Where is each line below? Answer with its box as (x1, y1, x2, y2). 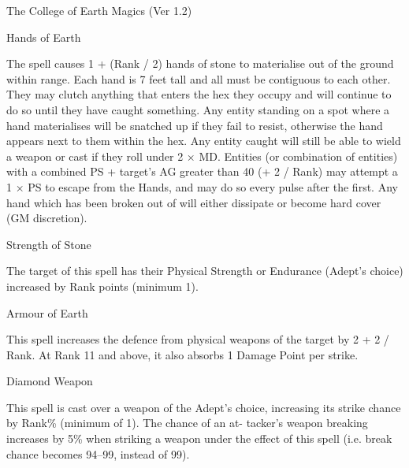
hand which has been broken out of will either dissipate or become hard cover (6, 194, 381, 210)
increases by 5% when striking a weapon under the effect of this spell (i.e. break (6, 430, 392, 447)
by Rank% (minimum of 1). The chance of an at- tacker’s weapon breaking (6, 414, 368, 431)
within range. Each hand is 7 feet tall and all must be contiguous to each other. (6, 70, 391, 87)
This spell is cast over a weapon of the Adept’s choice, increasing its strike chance (6, 399, 401, 415)
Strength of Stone (6, 236, 91, 252)
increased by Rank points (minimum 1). (6, 277, 199, 294)
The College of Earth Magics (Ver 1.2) (6, 2, 192, 18)
